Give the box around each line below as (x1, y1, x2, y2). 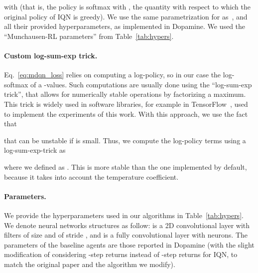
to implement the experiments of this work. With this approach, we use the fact (4, 108, 248, 119)
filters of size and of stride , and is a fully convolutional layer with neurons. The (4, 230, 248, 240)
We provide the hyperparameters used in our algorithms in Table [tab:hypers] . (4, 210, 244, 220)
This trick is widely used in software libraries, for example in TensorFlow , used (4, 98, 248, 109)
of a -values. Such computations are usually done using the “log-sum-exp (30, 79, 252, 89)
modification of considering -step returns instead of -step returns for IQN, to (4, 249, 238, 260)
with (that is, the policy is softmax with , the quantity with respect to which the (4, 1, 251, 11)
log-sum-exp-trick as (4, 145, 66, 155)
